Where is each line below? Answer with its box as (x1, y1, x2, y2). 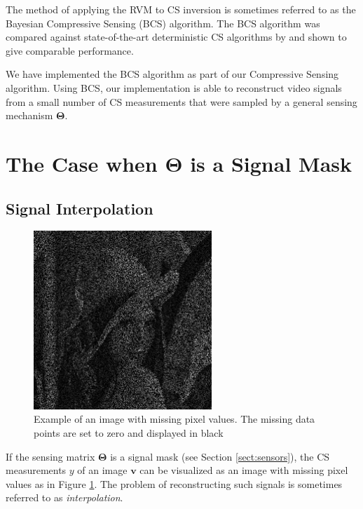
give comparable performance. (6, 43, 134, 57)
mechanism (6, 108, 53, 123)
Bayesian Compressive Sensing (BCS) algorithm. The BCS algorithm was (6, 15, 320, 30)
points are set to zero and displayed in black (34, 425, 224, 440)
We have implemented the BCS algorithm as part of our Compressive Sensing (6, 67, 339, 81)
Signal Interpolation (6, 197, 153, 219)
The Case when (6, 149, 158, 177)
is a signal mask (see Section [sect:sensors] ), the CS (110, 449, 330, 463)
